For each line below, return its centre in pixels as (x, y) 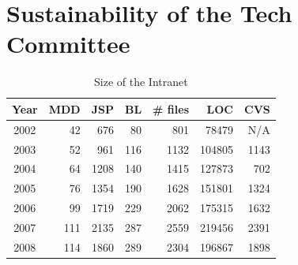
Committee (68, 44)
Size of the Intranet (141, 82)
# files (171, 108)
